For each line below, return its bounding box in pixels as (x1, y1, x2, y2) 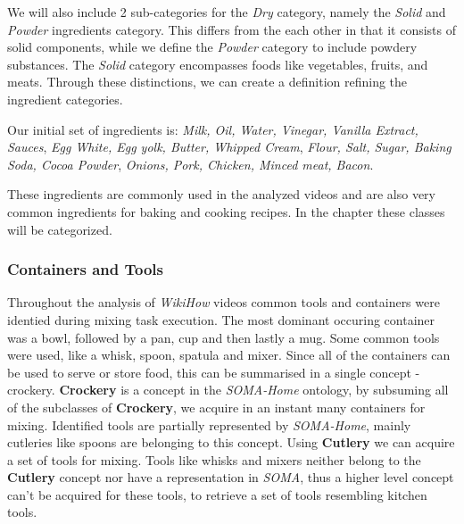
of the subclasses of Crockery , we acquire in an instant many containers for (7, 397, 426, 416)
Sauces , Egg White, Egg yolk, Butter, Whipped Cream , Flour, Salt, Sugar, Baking (7, 137, 452, 156)
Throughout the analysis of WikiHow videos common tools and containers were (7, 293, 440, 312)
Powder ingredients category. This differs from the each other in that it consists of (7, 20, 457, 38)
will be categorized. (7, 220, 112, 238)
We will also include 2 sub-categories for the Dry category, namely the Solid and (7, 3, 446, 21)
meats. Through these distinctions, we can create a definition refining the (7, 72, 408, 91)
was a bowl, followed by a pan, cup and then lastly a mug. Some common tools (7, 328, 440, 346)
